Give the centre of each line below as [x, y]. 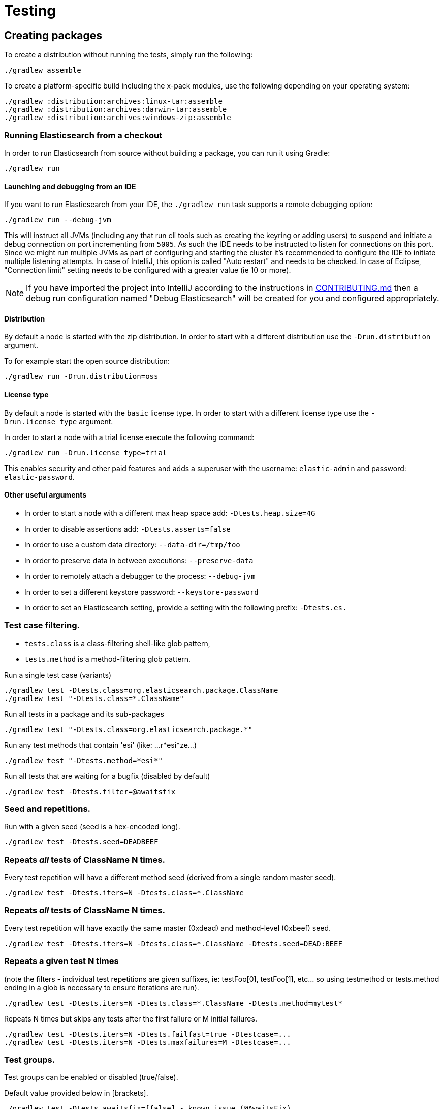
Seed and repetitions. [48, 809]
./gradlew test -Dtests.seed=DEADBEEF [81, 842]
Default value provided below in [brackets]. [76, 1093]
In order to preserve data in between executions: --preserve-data [139, 560]
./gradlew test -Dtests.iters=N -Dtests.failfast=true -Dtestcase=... [148, 1034]
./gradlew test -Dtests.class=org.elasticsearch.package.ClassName [141, 690]
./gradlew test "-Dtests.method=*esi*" [83, 760]
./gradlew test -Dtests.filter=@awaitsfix [90, 791]
